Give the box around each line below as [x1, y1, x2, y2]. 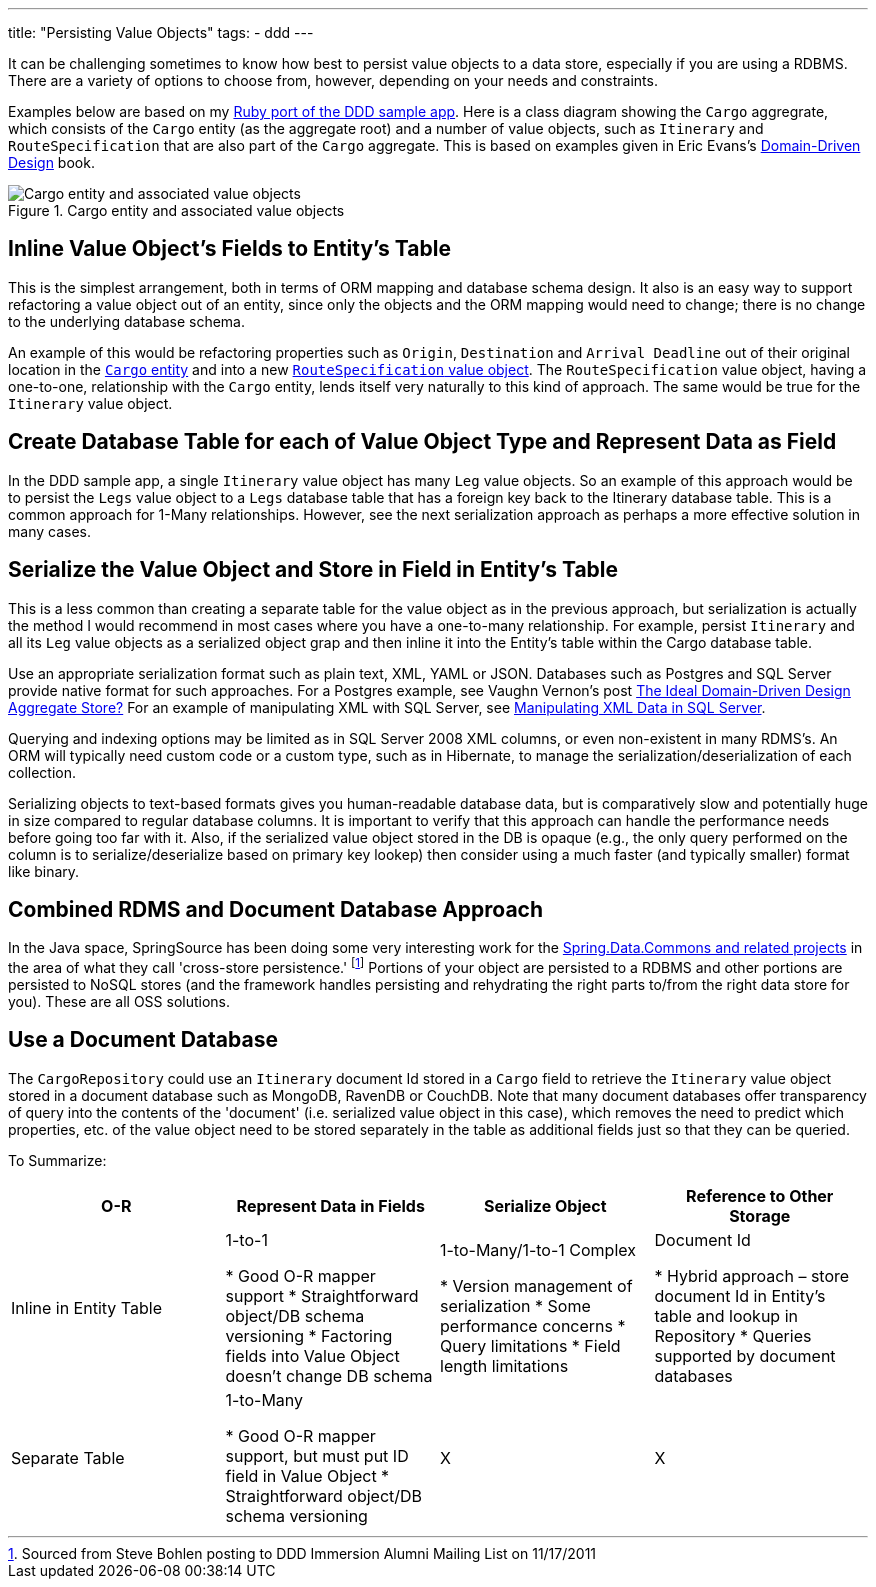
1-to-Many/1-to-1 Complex [440, 1239, 636, 1260]
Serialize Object [483, 1195, 607, 1216]
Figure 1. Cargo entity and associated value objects [8, 202, 345, 219]
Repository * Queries [654, 1325, 812, 1346]
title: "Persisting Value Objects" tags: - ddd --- [8, 24, 314, 41]
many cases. [8, 522, 91, 540]
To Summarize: [8, 1151, 107, 1169]
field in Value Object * [225, 1465, 390, 1486]
